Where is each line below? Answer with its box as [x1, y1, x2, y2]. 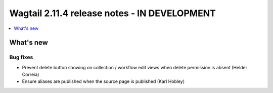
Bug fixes [9, 54, 33, 61]
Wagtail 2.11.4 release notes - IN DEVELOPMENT [9, 8, 216, 19]
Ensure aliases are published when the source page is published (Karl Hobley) [22, 78, 185, 84]
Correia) [22, 71, 39, 78]
